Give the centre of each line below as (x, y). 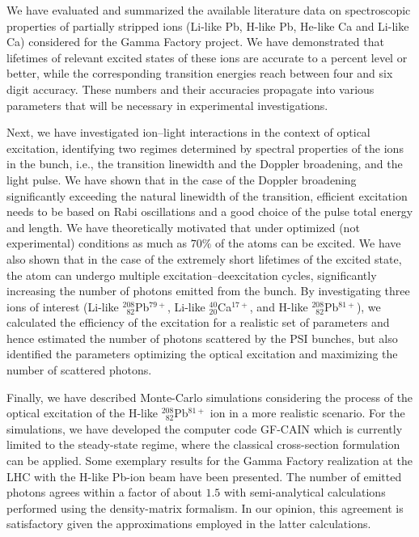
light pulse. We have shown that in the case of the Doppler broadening (182, 179)
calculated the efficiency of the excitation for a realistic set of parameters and (198, 322)
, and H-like (279, 306)
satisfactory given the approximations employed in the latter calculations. (189, 524)
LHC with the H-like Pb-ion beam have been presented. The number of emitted (204, 476)
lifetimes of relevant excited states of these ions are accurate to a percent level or (207, 57)
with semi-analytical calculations (305, 492)
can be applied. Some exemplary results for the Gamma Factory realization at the (209, 461)
